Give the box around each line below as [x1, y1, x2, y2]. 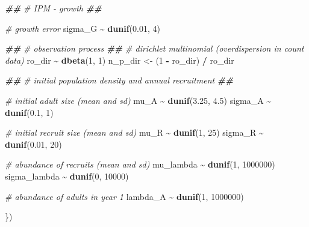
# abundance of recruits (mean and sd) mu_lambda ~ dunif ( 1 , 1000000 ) [5, 158, 275, 171]
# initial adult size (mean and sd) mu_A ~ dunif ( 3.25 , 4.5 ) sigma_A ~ [5, 94, 272, 106]
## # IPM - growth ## [5, 2, 102, 14]
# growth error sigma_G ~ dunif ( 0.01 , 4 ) [5, 22, 160, 34]
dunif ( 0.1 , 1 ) [5, 106, 54, 118]
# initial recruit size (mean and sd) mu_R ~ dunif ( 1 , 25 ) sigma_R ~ [5, 126, 264, 139]
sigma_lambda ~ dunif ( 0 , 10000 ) [5, 169, 129, 182]
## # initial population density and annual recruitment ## [5, 74, 234, 86]
